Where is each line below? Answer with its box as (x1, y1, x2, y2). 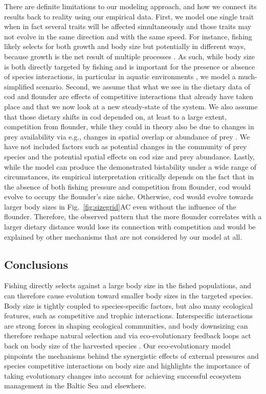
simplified (4, 81, 34, 91)
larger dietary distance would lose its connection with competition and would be (4, 221, 256, 232)
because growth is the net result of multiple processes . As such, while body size (4, 51, 255, 61)
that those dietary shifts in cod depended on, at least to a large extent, (4, 111, 227, 122)
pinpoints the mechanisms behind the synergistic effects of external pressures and (4, 350, 259, 361)
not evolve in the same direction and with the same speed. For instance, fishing (4, 31, 252, 41)
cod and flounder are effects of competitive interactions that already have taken (4, 91, 253, 102)
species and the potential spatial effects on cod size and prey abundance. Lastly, (4, 151, 255, 161)
